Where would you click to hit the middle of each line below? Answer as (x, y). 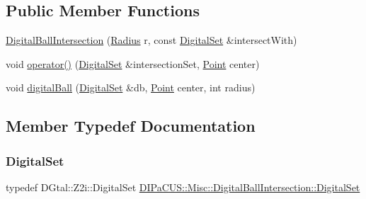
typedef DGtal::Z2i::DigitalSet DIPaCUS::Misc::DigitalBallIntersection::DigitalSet (183, 187)
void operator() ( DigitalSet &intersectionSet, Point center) (133, 63)
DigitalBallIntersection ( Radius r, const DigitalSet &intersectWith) (151, 40)
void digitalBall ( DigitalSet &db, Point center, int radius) (131, 87)
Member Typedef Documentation (131, 126)
